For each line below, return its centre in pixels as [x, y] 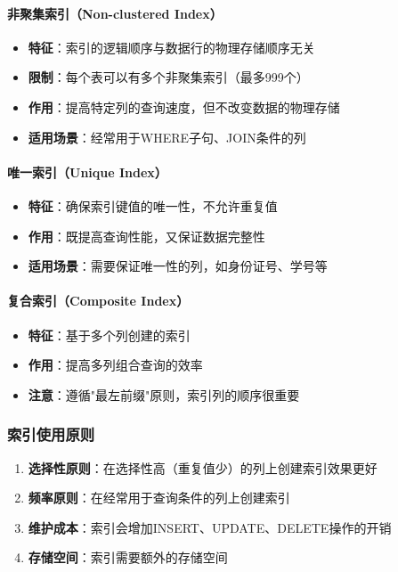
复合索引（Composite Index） [98, 301]
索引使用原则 [51, 434]
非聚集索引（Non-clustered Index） [115, 13]
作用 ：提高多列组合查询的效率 [115, 365]
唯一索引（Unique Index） [87, 172]
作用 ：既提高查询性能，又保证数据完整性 [146, 236]
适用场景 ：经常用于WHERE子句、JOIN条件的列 [167, 137]
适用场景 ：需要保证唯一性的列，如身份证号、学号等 [178, 266]
